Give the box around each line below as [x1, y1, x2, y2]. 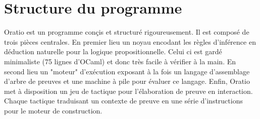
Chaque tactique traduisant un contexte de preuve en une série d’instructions [4, 95, 243, 106]
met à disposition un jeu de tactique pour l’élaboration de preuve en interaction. [4, 85, 253, 96]
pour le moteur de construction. [4, 105, 102, 115]
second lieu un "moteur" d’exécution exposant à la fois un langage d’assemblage [4, 66, 250, 76]
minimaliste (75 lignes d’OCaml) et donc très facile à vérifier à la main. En [4, 56, 236, 66]
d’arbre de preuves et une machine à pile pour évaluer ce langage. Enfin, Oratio [4, 76, 250, 86]
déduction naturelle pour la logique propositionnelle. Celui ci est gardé [4, 46, 222, 57]
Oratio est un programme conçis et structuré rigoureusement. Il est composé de [4, 27, 249, 37]
